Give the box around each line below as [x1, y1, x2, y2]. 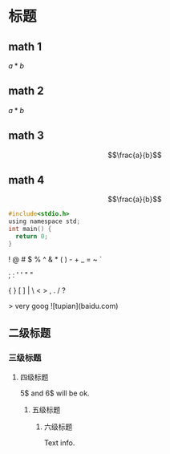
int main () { [8, 225, 52, 233]
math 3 [8, 129, 44, 143]
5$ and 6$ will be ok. [19, 388, 90, 398]
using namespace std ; [8, 217, 81, 225]
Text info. [43, 438, 75, 448]
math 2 [8, 84, 44, 98]
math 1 [8, 39, 42, 53]
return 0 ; [15, 233, 48, 241]
